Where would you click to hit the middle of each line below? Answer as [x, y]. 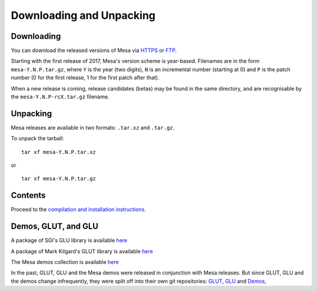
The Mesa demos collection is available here [65, 262]
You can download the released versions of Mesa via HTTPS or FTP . [94, 51]
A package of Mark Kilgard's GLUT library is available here [82, 251]
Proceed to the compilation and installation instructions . [79, 210]
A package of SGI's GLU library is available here [69, 240]
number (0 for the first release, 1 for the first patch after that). [85, 78]
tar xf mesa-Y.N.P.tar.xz [59, 152]
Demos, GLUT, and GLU [54, 226]
